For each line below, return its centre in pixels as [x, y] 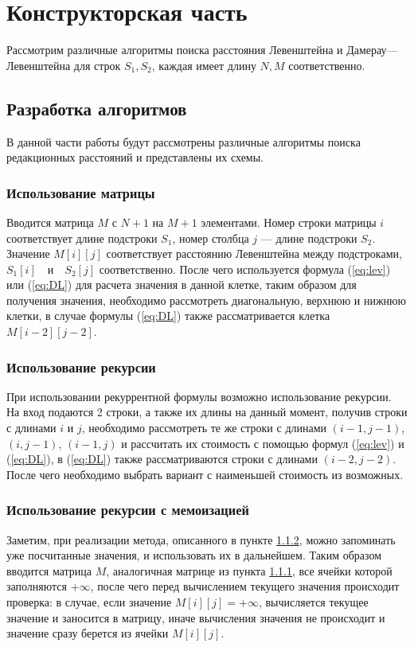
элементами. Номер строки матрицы [289, 222]
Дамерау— [372, 50]
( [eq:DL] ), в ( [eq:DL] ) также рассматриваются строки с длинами [162, 459]
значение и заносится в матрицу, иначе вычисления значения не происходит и [196, 617]
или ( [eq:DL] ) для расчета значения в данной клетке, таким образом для [182, 285]
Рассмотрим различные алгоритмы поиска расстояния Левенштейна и [175, 50]
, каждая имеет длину [204, 65]
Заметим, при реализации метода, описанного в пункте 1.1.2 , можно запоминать [201, 539]
